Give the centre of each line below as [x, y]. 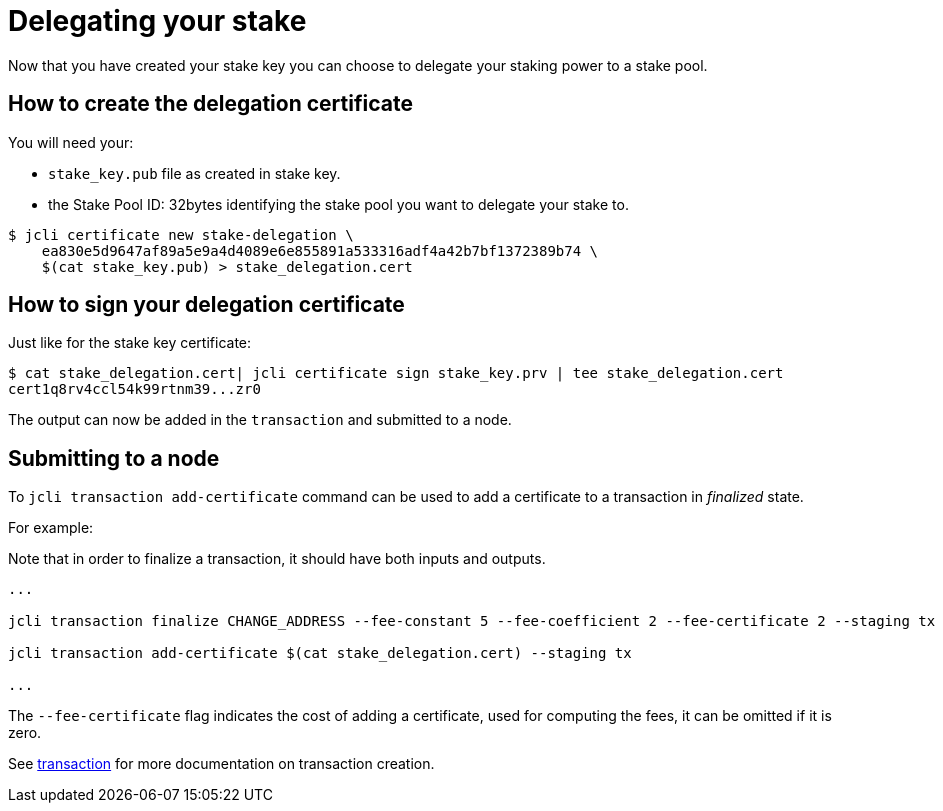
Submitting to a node [114, 458]
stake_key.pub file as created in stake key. [194, 173]
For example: [51, 528]
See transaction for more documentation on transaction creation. [221, 764]
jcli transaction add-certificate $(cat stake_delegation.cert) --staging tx [320, 653]
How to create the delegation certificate [210, 104]
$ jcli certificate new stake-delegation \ [181, 234]
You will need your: [71, 142]
